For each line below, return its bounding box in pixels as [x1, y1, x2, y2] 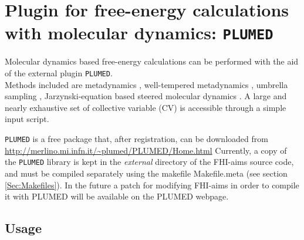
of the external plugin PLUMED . [5, 67, 113, 79]
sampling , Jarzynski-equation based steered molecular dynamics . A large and [5, 90, 287, 102]
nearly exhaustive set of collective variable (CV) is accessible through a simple [5, 101, 286, 113]
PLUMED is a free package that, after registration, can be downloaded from [5, 133, 268, 145]
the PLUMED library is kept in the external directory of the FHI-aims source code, [5, 156, 294, 168]
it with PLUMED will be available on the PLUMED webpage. [5, 190, 229, 202]
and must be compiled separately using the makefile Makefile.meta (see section [5, 167, 288, 179]
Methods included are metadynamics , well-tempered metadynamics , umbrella [5, 78, 288, 90]
